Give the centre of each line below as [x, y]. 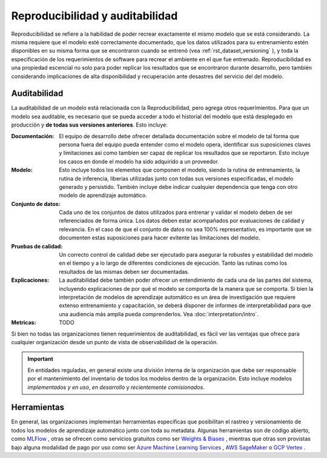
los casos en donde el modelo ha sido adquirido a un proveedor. [139, 161]
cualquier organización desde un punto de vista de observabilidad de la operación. [114, 342]
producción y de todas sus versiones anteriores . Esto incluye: [89, 125]
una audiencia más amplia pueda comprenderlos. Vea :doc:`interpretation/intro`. [159, 314]
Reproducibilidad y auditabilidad [94, 16]
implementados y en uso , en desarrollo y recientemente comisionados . [116, 387]
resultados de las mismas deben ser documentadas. [124, 271]
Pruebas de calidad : [37, 246]
